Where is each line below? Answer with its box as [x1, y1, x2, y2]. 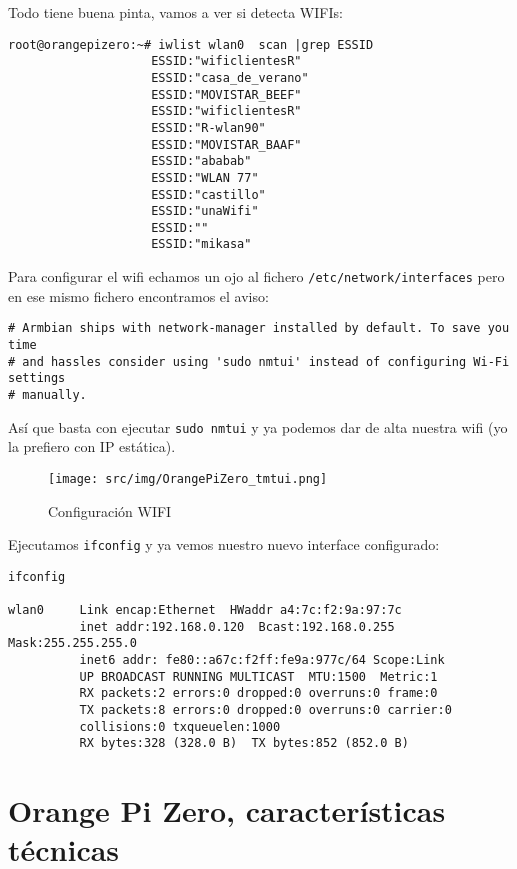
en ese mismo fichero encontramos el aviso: [8, 285, 269, 306]
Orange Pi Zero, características [8, 790, 446, 831]
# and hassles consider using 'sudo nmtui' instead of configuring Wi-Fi [8, 354, 510, 369]
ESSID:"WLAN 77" [151, 170, 259, 185]
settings [8, 371, 66, 386]
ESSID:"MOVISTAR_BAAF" [151, 137, 302, 152]
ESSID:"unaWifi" [151, 204, 259, 219]
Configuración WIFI [48, 500, 172, 521]
